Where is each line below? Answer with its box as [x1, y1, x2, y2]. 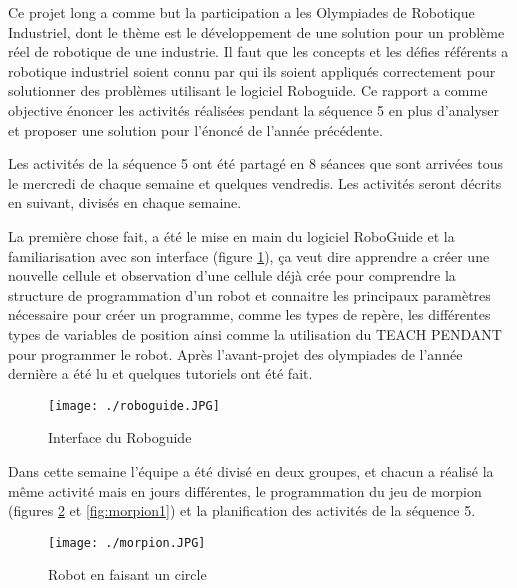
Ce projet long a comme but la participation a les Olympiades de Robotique [8, 2, 475, 22]
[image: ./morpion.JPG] [48, 535, 206, 550]
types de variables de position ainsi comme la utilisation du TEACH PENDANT [8, 323, 502, 344]
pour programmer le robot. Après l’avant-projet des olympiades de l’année [8, 343, 463, 364]
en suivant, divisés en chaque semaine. [8, 192, 242, 213]
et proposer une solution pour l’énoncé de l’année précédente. [8, 119, 383, 140]
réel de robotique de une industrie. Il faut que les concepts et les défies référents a [8, 41, 509, 62]
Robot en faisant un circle [48, 564, 207, 585]
